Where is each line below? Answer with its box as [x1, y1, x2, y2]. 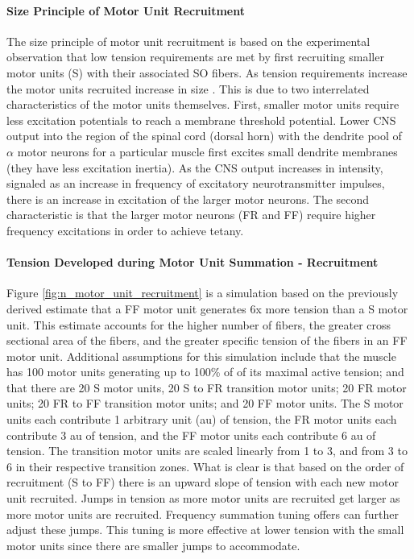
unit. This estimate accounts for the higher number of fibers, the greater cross [6, 316, 391, 333]
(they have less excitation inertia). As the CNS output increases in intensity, [6, 159, 383, 176]
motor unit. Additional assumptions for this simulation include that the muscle [6, 347, 396, 364]
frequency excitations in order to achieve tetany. [6, 222, 244, 238]
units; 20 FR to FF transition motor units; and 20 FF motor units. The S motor [6, 395, 404, 412]
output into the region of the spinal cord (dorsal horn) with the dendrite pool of [6, 127, 402, 144]
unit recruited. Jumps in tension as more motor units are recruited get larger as [6, 490, 400, 507]
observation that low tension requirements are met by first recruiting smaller [6, 48, 384, 65]
